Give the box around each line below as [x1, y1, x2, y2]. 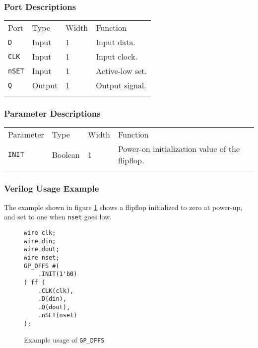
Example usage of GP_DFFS [24, 334, 105, 345]
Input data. [96, 36, 135, 48]
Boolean [52, 148, 80, 160]
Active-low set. [96, 65, 147, 77]
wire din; [24, 237, 56, 245]
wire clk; [24, 229, 56, 236]
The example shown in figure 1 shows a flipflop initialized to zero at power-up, [4, 202, 243, 212]
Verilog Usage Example [4, 182, 99, 195]
